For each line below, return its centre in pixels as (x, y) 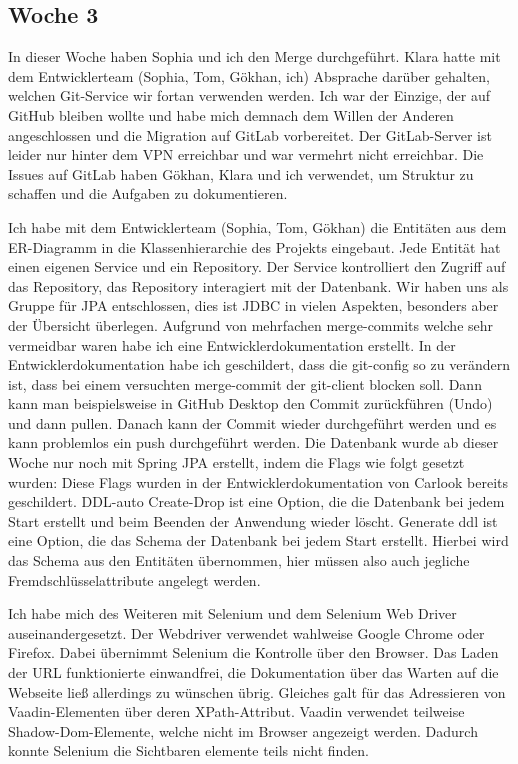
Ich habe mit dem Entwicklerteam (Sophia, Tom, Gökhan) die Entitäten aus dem (257, 226)
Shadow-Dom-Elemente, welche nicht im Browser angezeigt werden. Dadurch (243, 730)
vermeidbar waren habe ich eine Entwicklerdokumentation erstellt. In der (232, 344)
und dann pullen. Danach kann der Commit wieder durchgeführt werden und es (252, 422)
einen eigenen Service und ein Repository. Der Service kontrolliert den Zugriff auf (257, 266)
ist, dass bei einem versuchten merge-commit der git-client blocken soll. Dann (245, 383)
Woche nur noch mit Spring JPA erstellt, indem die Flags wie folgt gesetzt (236, 462)
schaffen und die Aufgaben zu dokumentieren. (148, 193)
